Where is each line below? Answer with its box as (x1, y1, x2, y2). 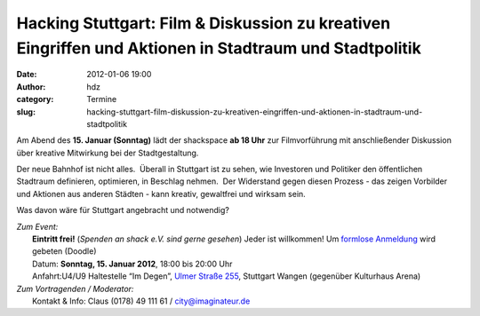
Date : (16, 69, 37, 80)
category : (16, 94, 54, 105)
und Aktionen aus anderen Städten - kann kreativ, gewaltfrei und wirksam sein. (16, 188, 306, 199)
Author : (16, 81, 46, 92)
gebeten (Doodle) (32, 246, 97, 257)
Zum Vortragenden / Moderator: (16, 283, 134, 294)
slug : (16, 107, 36, 117)
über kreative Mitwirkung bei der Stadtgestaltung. (16, 147, 199, 158)
